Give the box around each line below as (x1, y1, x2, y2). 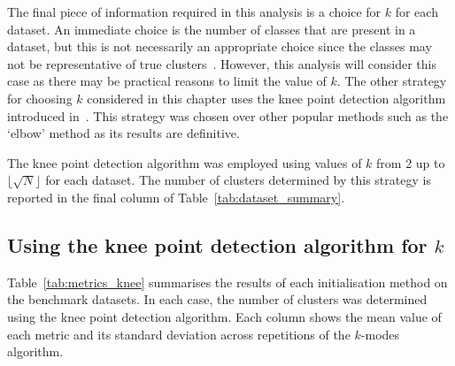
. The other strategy (336, 72, 447, 90)
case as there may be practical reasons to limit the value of (7, 72, 327, 90)
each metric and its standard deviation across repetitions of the (7, 324, 351, 343)
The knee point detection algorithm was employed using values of (7, 153, 362, 172)
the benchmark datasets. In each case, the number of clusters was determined (7, 290, 428, 309)
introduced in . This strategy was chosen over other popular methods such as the (7, 106, 449, 125)
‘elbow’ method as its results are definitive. (7, 124, 240, 142)
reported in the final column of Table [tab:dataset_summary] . (7, 187, 345, 206)
